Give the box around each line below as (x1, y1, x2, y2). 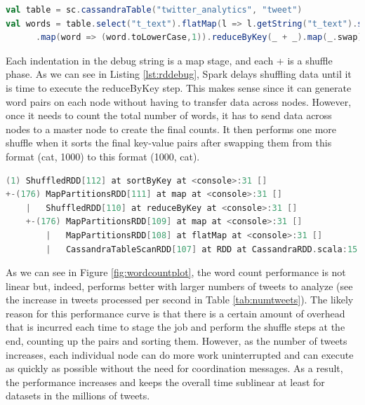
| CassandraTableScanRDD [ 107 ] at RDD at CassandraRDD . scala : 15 (46, 244, 358, 254)
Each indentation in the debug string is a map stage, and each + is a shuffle (6, 53, 333, 67)
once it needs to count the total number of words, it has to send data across (6, 108, 332, 123)
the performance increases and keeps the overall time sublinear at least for (6, 374, 325, 389)
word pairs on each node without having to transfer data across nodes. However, (6, 94, 352, 109)
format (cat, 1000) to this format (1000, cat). (6, 149, 200, 163)
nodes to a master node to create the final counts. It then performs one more (6, 121, 337, 136)
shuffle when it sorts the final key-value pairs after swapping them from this (6, 135, 332, 150)
